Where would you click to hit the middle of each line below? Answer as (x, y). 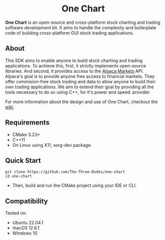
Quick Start (23, 160)
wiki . (10, 107)
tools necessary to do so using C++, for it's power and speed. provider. (78, 92)
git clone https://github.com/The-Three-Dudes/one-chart (65, 172)
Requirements (27, 123)
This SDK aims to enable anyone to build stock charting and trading (74, 60)
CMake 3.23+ (26, 134)
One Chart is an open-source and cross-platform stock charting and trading (83, 22)
